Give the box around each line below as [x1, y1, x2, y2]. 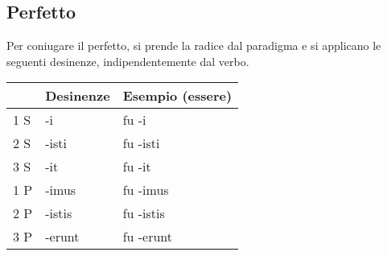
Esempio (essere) [122, 86, 233, 105]
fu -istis [122, 204, 165, 223]
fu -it [122, 157, 151, 176]
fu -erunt [122, 227, 173, 246]
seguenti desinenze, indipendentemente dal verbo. [6, 52, 249, 69]
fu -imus [122, 180, 169, 200]
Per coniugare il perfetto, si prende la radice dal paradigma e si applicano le [6, 37, 381, 54]
